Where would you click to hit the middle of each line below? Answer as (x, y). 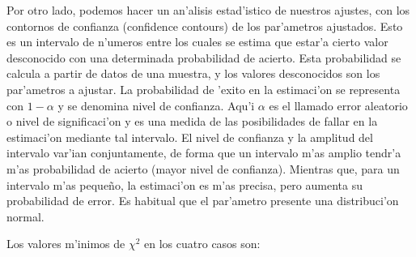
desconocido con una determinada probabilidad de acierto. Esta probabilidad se (204, 57)
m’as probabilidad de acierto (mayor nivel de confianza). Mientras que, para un (203, 168)
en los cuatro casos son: (202, 244)
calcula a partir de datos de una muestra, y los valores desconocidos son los (193, 73)
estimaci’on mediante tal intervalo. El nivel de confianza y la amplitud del (190, 137)
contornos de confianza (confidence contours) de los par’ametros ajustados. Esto (205, 26)
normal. (25, 216)
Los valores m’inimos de (66, 244)
